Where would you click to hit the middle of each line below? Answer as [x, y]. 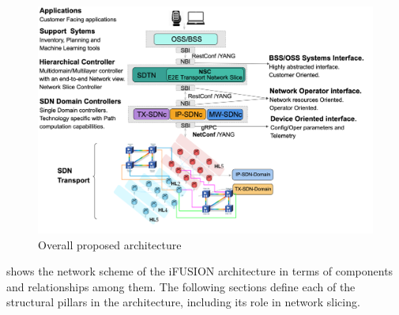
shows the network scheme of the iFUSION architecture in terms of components [200, 271]
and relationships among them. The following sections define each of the [181, 286]
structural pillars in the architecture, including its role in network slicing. [183, 302]
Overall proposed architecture [110, 244]
